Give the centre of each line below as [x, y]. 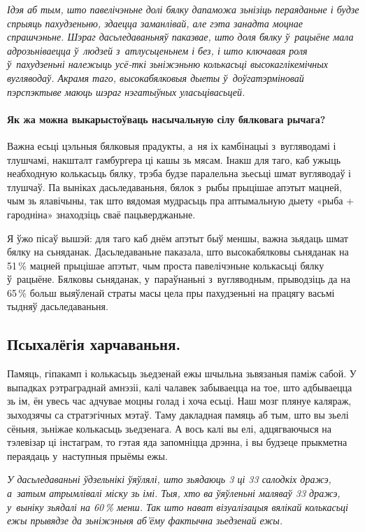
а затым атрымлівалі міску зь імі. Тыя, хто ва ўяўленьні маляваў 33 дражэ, [174, 493]
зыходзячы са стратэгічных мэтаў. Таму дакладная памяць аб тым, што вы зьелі [178, 415]
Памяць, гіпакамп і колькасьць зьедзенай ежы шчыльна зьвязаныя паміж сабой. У [182, 373]
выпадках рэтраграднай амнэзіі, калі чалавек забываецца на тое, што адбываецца [180, 387]
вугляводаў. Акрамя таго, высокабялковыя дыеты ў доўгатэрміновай [156, 77]
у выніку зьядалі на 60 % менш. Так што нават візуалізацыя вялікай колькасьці [178, 506]
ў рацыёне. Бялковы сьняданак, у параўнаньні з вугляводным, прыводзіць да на [179, 279]
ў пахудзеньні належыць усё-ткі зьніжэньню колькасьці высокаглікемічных [167, 64]
